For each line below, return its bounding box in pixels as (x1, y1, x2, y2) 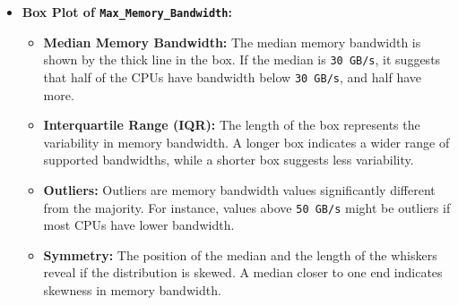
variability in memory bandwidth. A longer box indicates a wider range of (43, 132, 450, 151)
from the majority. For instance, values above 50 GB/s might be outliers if (43, 198, 451, 216)
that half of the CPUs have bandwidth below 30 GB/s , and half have (43, 67, 422, 86)
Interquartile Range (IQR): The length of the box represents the (43, 115, 420, 134)
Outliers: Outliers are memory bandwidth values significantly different (43, 180, 436, 199)
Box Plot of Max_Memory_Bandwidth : (22, 3, 232, 21)
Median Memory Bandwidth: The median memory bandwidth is (43, 32, 421, 51)
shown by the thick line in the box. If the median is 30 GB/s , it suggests (43, 50, 441, 69)
